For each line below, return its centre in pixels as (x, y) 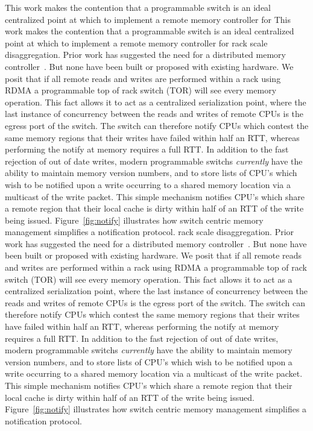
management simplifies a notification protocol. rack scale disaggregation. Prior (150, 232)
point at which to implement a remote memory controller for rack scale (136, 42)
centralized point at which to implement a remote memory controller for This (148, 19)
